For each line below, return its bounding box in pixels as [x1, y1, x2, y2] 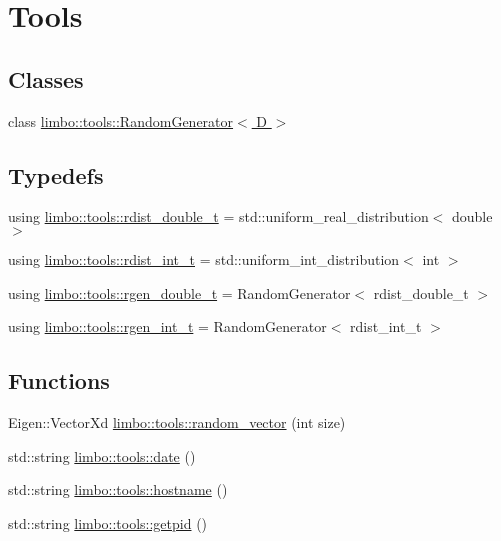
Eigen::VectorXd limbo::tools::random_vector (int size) [8, 411, 346, 432]
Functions [8, 365, 110, 396]
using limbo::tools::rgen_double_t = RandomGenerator [8, 282, 351, 303]
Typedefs [8, 159, 104, 190]
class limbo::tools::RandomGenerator [8, 110, 234, 131]
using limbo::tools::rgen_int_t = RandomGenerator [8, 316, 327, 337]
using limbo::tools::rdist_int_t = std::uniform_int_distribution [8, 248, 400, 269]
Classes [8, 63, 84, 94]
